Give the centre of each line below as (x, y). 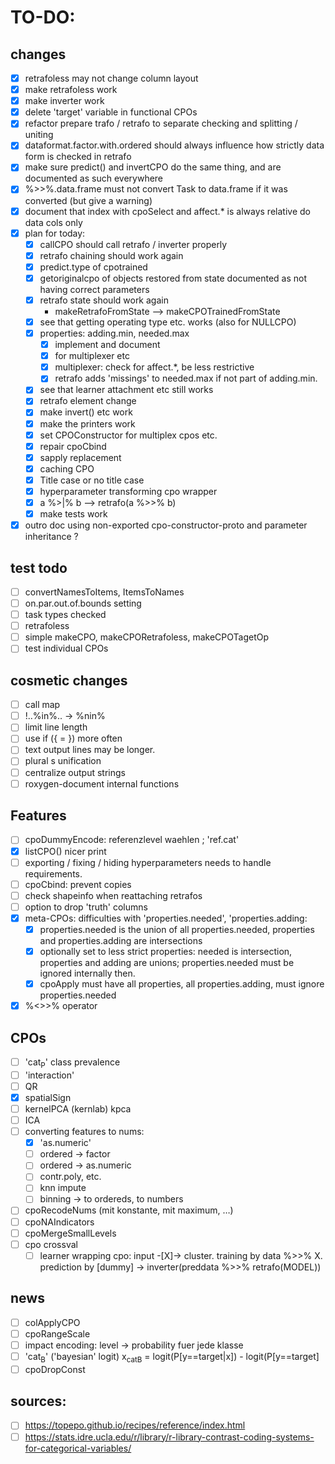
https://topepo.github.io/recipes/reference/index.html (135, 1425)
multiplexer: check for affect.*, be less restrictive (154, 367)
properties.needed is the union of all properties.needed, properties (177, 929)
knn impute (63, 1188)
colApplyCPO (52, 1322)
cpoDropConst (55, 1369)
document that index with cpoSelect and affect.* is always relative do (167, 211)
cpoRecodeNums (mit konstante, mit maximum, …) (129, 1210)
